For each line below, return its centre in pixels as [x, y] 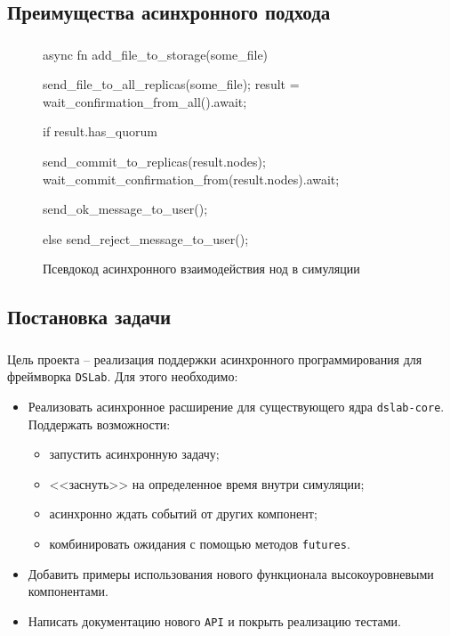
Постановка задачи [89, 317]
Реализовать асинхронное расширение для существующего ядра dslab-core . [236, 406]
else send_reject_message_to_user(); [146, 238]
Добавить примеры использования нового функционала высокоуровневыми [231, 573]
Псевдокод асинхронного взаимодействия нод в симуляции [201, 269]
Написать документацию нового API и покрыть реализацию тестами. [214, 620]
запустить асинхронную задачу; [134, 454]
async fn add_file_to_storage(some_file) [156, 54]
